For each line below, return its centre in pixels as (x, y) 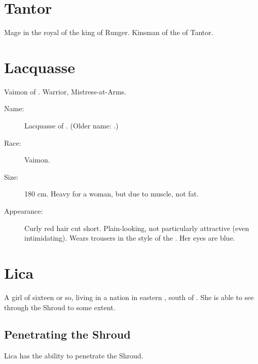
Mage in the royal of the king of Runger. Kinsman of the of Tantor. (109, 32)
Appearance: (24, 211)
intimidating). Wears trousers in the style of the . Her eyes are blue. (130, 238)
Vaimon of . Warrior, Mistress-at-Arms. (65, 91)
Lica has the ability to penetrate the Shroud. (74, 356)
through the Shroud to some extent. (60, 307)
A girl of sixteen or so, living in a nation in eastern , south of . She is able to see (129, 297)
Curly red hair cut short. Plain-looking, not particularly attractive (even (137, 228)
